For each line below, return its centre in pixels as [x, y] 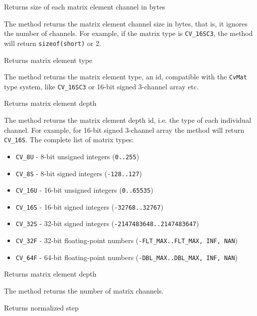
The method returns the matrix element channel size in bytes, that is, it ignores [126, 23]
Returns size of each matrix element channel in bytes [85, 6]
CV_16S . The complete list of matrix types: [69, 140]
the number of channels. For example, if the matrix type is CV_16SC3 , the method [128, 33]
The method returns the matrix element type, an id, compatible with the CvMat [126, 77]
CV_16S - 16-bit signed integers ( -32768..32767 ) [89, 206]
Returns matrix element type [48, 60]
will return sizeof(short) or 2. [53, 43]
